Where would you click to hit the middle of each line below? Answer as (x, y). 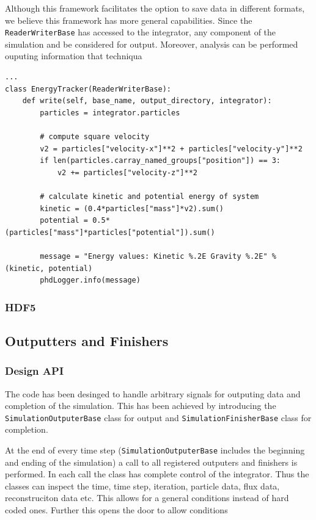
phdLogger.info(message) (90, 280)
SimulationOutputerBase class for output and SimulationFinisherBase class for (158, 417)
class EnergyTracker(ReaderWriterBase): (88, 89)
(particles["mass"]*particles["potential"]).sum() (110, 232)
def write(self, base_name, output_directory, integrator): (147, 101)
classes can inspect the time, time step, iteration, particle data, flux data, (142, 486)
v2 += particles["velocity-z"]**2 (127, 172)
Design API (35, 371)
